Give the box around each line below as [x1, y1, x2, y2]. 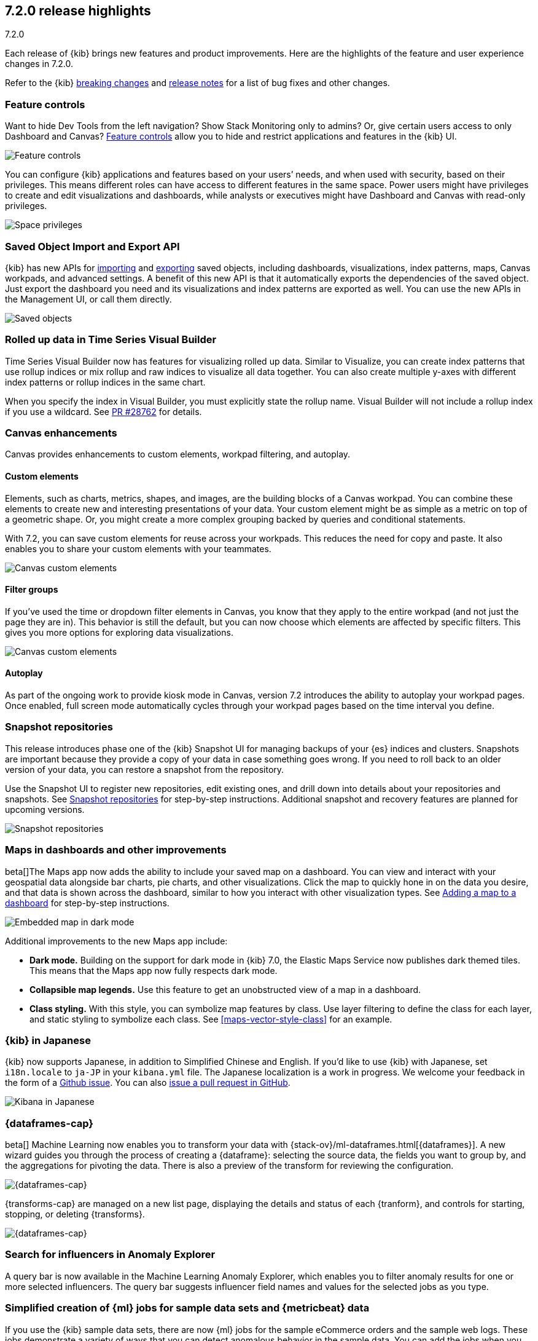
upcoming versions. [5, 804, 85, 815]
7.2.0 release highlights [5, 3, 151, 18]
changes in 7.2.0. [5, 58, 74, 69]
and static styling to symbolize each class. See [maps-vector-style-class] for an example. [29, 1013, 392, 1024]
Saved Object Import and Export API [5, 240, 180, 253]
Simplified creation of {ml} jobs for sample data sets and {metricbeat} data [5, 1302, 370, 1315]
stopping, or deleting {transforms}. [5, 1209, 145, 1220]
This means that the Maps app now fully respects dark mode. [29, 965, 278, 976]
